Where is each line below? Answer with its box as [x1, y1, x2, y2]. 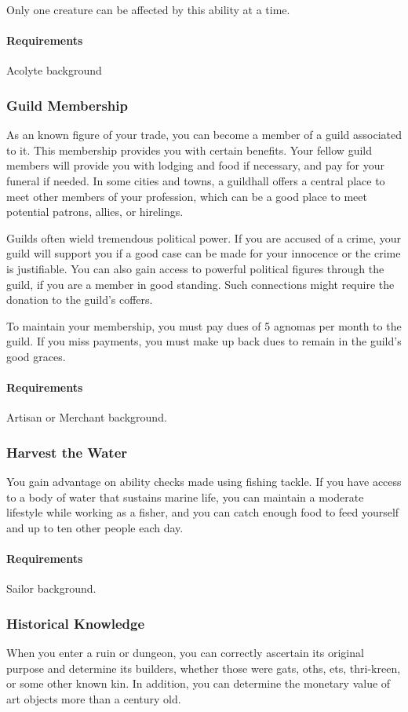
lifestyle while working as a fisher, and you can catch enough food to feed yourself [6, 504, 399, 520]
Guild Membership [6, 95, 128, 115]
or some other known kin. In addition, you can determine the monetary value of [6, 675, 391, 692]
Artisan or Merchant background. [6, 409, 167, 425]
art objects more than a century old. [6, 690, 181, 707]
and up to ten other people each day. [6, 519, 184, 535]
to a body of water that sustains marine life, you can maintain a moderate [6, 488, 364, 505]
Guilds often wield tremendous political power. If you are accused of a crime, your [6, 229, 401, 246]
